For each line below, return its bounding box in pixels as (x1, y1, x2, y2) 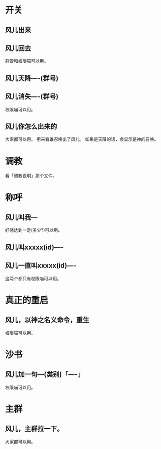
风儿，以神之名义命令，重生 (5, 316, 90, 324)
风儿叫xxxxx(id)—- (5, 243, 64, 251)
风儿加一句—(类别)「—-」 (5, 370, 85, 379)
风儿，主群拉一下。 (5, 425, 64, 433)
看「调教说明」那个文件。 (5, 173, 57, 179)
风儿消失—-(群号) (5, 92, 59, 101)
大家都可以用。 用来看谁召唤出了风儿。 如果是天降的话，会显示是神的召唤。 (5, 136, 159, 142)
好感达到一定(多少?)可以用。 (5, 227, 63, 233)
